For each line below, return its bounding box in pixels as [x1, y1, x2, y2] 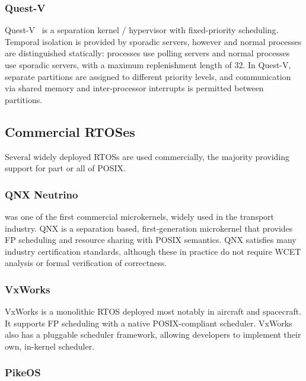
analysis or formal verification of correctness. [5, 257, 167, 269]
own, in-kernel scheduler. [5, 340, 95, 352]
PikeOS [5, 365, 41, 380]
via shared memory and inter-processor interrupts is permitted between [5, 82, 264, 94]
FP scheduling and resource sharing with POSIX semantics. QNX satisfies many [5, 233, 297, 246]
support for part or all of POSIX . [5, 162, 126, 174]
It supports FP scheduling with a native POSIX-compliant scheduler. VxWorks [5, 316, 292, 329]
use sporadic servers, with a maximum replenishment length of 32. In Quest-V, [5, 59, 291, 71]
